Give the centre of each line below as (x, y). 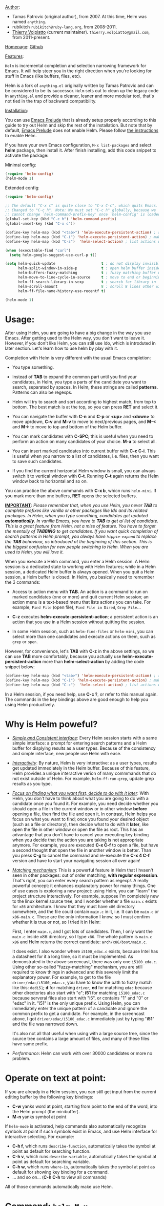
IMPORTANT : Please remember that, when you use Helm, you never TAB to (81, 506)
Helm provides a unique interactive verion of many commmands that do (84, 773)
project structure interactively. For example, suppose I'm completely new (85, 896)
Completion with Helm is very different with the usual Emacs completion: (78, 358)
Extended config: (22, 188)
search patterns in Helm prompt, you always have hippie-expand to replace (81, 536)
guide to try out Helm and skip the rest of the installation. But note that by (79, 125)
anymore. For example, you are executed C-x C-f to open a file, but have (85, 845)
